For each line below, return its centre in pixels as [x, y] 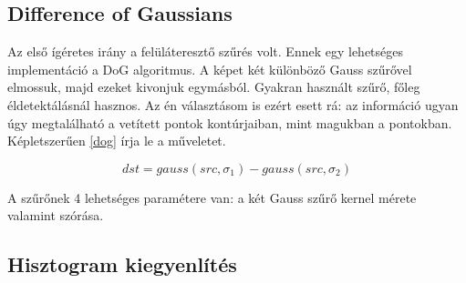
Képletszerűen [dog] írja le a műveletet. [117, 141]
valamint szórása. [56, 215]
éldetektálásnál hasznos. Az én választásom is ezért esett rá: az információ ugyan [233, 104]
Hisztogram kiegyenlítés [122, 264]
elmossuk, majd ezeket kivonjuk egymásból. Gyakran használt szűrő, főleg [214, 87]
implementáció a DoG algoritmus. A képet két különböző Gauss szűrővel [210, 69]
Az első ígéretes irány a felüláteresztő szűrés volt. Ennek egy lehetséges [206, 51]
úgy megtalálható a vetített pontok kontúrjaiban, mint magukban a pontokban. [230, 122]
